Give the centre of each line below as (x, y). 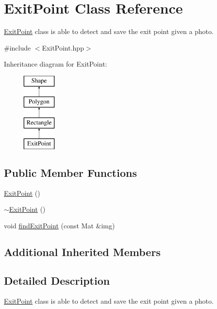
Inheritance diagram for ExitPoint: (56, 64)
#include (17, 47)
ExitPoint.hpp (63, 47)
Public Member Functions (70, 173)
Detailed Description (57, 280)
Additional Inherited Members (82, 252)
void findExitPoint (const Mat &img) (59, 226)
